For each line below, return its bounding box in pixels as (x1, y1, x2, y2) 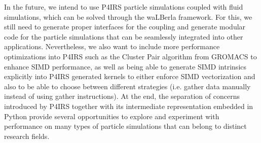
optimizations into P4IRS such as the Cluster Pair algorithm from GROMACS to (4, 51, 257, 61)
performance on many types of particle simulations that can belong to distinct (4, 121, 247, 131)
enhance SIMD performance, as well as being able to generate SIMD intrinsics (4, 61, 247, 71)
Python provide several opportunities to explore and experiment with (4, 111, 219, 121)
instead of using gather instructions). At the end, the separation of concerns (4, 91, 240, 101)
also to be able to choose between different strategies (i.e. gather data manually (4, 81, 251, 91)
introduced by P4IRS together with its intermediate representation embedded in (4, 100, 253, 111)
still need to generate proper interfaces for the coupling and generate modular (4, 21, 246, 32)
